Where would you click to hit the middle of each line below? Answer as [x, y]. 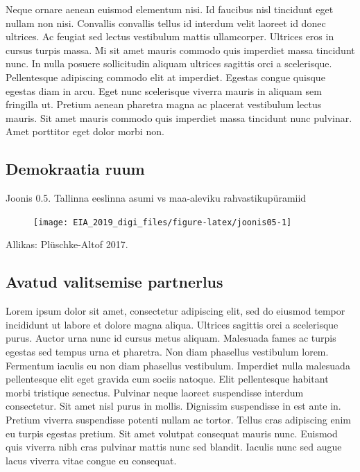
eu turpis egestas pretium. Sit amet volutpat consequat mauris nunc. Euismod [172, 433]
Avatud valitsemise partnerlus [114, 282]
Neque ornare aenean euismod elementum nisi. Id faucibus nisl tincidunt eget [170, 9]
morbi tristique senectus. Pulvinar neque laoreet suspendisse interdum [155, 392]
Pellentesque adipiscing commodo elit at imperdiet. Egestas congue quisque [165, 77]
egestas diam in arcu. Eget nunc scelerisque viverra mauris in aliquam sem [164, 90]
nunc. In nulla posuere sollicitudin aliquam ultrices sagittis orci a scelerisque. [169, 63]
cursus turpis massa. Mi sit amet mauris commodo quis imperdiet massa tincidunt [180, 50]
